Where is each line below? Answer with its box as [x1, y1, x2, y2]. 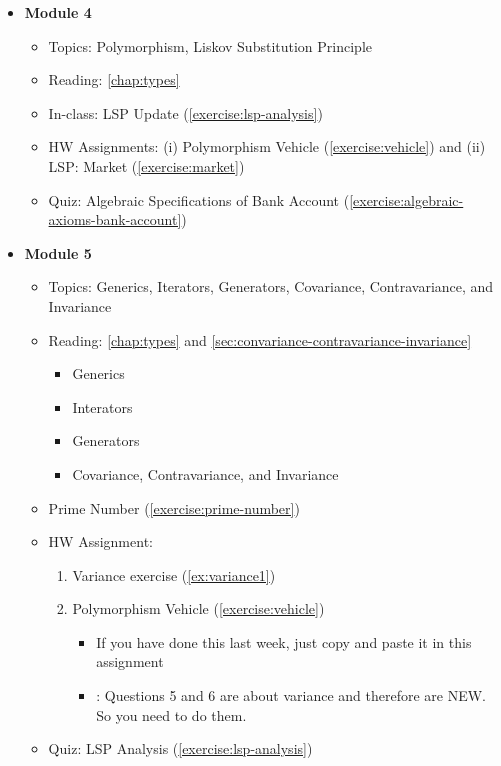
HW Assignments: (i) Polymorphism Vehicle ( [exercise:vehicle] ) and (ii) [48, 136, 486, 157]
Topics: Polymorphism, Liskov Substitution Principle [48, 35, 373, 56]
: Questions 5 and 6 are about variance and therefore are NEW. [96, 685, 487, 706]
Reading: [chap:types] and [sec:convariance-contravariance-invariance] [48, 329, 472, 350]
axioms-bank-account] [48, 209, 182, 230]
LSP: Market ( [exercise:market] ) [48, 155, 245, 176]
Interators [72, 396, 133, 417]
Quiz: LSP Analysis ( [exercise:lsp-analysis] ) [48, 738, 313, 759]
